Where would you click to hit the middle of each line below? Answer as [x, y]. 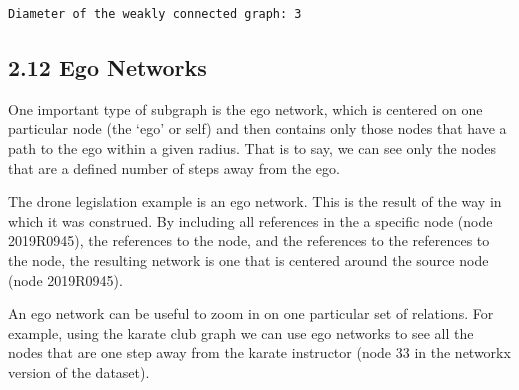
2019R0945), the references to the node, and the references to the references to [249, 240]
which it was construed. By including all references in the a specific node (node [250, 220]
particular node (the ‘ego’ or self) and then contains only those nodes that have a [257, 128]
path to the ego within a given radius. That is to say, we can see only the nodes [252, 147]
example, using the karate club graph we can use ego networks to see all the [241, 332]
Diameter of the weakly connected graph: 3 [155, 14]
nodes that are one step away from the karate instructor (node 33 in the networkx [259, 352]
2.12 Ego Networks [107, 66]
